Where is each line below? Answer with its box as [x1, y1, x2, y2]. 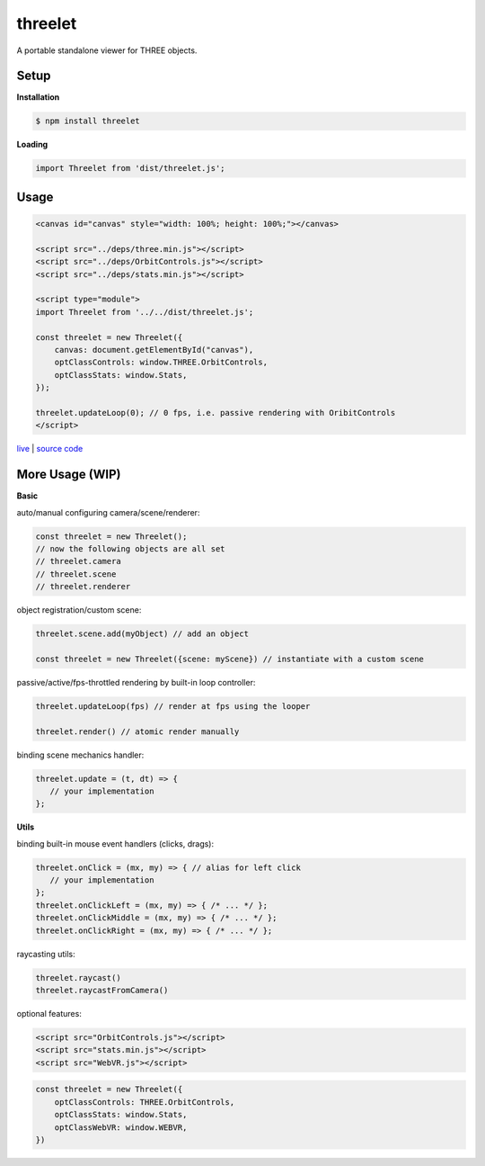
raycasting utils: [16, 948, 75, 959]
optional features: [16, 1008, 83, 1018]
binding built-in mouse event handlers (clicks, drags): [16, 838, 215, 849]
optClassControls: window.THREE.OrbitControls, [54, 357, 269, 368]
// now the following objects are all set [35, 543, 225, 553]
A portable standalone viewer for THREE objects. [16, 45, 198, 56]
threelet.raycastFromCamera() [35, 985, 169, 995]
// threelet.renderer [35, 581, 131, 592]
